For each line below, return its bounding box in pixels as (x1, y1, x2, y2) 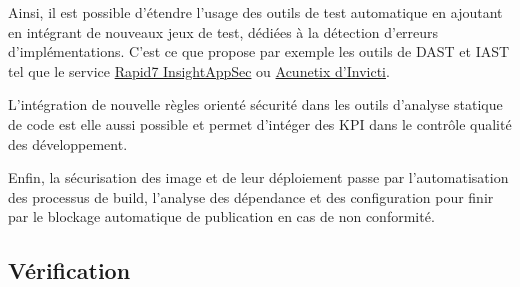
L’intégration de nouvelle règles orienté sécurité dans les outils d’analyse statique (8, 94, 503, 115)
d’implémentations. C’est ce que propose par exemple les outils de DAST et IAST (8, 41, 510, 62)
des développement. (8, 133, 128, 154)
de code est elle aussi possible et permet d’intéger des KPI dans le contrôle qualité (8, 113, 512, 134)
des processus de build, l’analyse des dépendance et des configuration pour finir (8, 186, 494, 207)
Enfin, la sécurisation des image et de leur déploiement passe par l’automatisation (8, 167, 509, 188)
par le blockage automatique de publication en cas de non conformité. (8, 206, 435, 227)
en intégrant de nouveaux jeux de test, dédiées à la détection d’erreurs (8, 21, 439, 42)
